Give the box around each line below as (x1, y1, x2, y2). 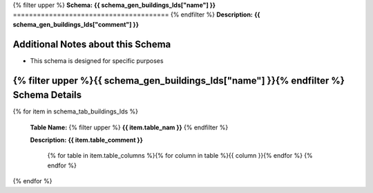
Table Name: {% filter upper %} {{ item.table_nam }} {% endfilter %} (30, 123, 229, 131)
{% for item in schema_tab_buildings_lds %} (12, 107, 138, 116)
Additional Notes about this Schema (12, 38, 171, 50)
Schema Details (12, 89, 82, 101)
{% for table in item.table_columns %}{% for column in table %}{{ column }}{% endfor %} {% (47, 151, 314, 160)
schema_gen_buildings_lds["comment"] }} (12, 20, 140, 28)
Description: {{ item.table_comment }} (30, 136, 143, 144)
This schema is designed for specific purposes (30, 56, 164, 65)
